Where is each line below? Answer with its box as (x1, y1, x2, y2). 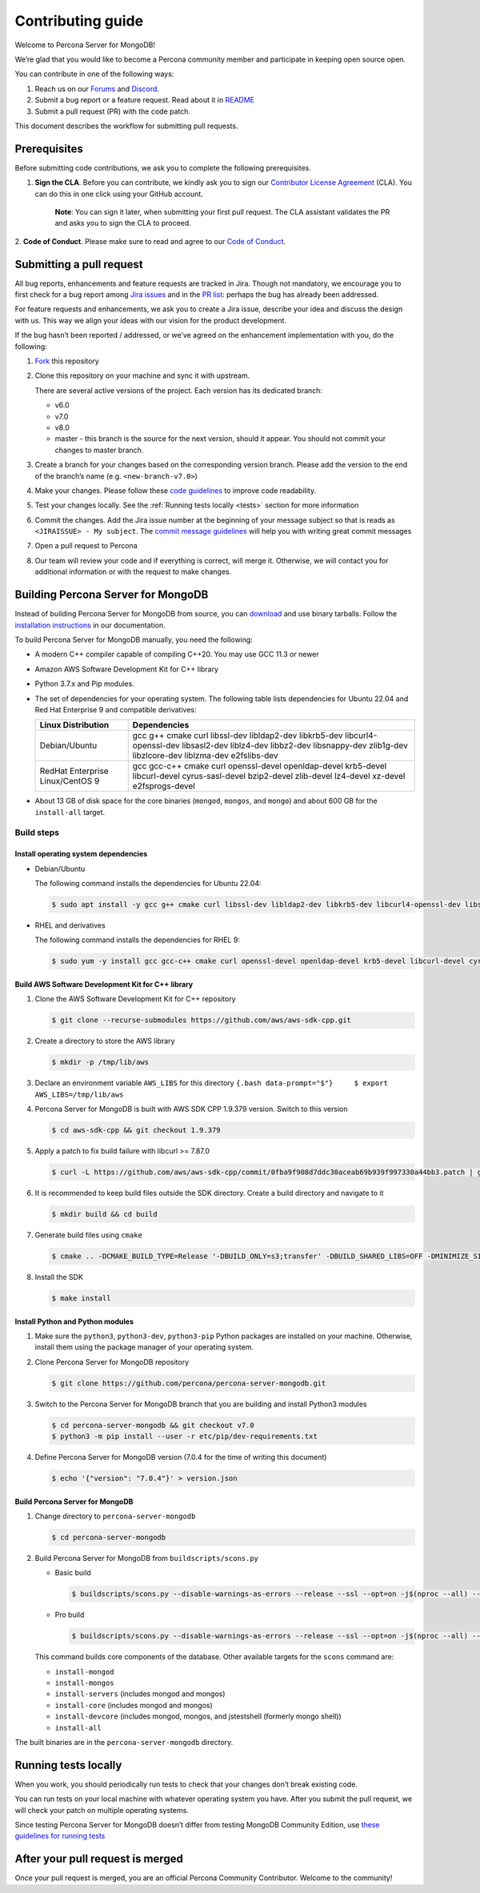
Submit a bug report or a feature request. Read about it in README (34, 95, 255, 105)
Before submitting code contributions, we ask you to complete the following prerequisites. (14, 162, 312, 172)
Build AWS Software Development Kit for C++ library (14, 979, 194, 989)
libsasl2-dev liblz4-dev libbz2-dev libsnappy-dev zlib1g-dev (181, 740, 408, 752)
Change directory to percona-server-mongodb (34, 1511, 196, 1521)
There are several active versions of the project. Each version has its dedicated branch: (34, 385, 323, 395)
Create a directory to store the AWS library (34, 1037, 175, 1046)
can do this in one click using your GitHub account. (34, 189, 203, 199)
